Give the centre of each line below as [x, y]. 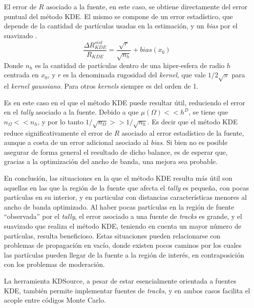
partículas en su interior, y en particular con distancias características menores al [126, 197]
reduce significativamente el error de [58, 132]
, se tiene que [208, 112]
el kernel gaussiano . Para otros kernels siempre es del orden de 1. [101, 86]
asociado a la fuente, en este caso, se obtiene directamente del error [147, 6]
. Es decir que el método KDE [192, 121]
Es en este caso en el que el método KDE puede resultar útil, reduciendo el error [125, 102]
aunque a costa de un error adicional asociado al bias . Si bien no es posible [116, 142]
